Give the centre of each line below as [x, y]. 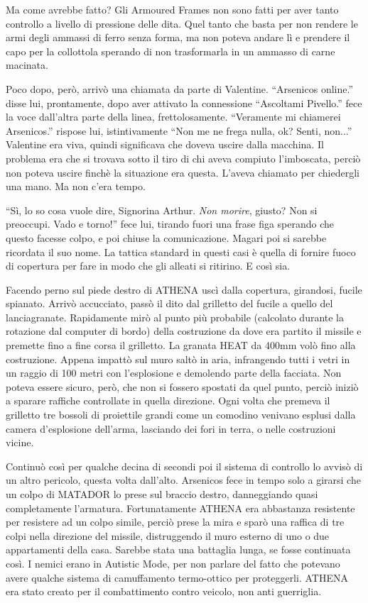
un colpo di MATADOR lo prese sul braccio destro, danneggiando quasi [162, 494]
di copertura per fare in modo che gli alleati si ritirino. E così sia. [148, 266]
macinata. [27, 65]
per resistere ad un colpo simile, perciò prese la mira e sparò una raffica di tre [175, 522]
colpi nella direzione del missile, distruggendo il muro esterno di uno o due [168, 535]
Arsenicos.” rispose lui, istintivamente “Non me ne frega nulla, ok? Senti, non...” [179, 130]
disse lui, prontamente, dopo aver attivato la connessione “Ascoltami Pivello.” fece [184, 103]
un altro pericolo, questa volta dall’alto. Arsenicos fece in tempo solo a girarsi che [183, 480]
